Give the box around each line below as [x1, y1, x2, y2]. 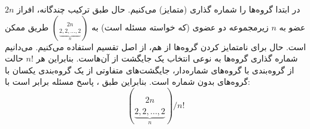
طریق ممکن [5, 20, 49, 33]
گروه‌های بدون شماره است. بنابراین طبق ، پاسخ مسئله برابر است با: [5, 75, 250, 88]
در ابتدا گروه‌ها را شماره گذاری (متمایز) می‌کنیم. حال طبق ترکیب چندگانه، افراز [17, 3, 300, 15]
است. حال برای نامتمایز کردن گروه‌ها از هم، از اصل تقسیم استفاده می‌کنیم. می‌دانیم [5, 40, 306, 53]
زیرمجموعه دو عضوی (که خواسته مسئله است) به [91, 20, 269, 33]
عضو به [279, 20, 306, 33]
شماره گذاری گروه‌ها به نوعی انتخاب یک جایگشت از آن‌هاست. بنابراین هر [36, 52, 298, 64]
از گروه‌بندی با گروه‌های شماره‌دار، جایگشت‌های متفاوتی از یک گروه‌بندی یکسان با [5, 63, 294, 76]
